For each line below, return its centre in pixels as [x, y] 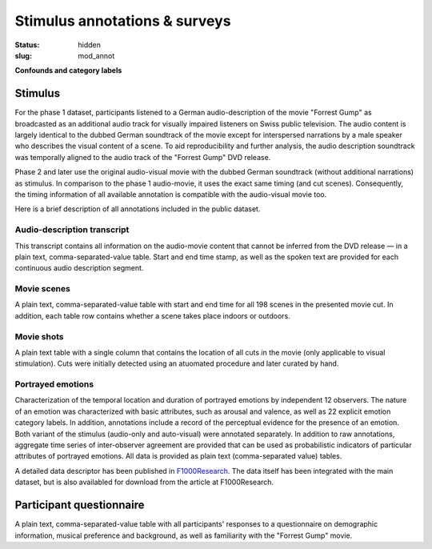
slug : [23, 55]
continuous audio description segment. [79, 268]
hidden [90, 45]
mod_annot [96, 55]
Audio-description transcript [72, 230]
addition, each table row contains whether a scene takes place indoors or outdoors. [153, 315]
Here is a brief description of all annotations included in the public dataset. [138, 209]
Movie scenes [43, 289]
